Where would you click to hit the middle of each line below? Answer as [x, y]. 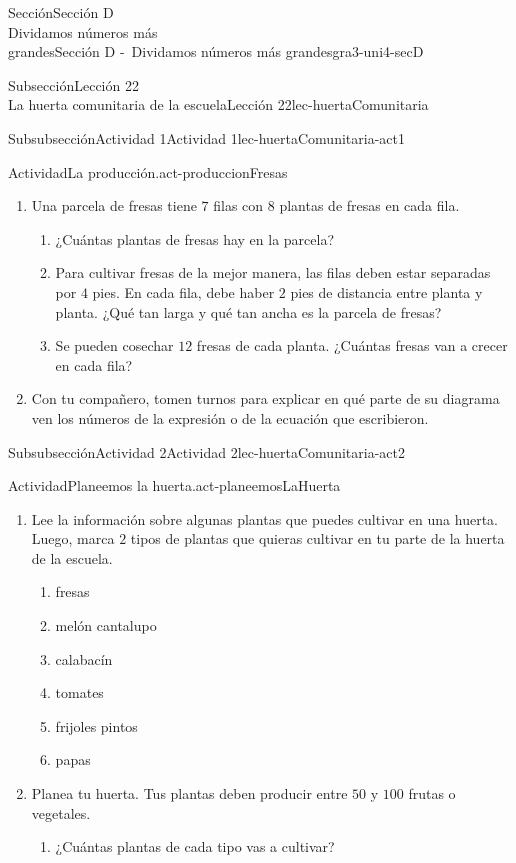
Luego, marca [73, 538]
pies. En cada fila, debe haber [183, 291]
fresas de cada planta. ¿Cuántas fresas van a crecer [352, 345]
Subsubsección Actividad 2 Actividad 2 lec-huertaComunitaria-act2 [206, 451]
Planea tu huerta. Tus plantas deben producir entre [189, 793]
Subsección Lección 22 [73, 84]
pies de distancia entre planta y [386, 291]
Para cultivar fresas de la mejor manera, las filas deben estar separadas [273, 272]
